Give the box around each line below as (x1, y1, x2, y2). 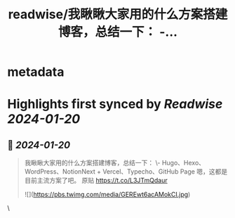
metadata (7, 64, 65, 80)
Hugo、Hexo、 (161, 159, 206, 167)
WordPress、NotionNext (24, 167, 96, 176)
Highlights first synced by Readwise (7, 96, 223, 113)
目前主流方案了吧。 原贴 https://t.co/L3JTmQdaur (24, 177, 168, 185)
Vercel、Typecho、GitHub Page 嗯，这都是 (102, 167, 228, 176)
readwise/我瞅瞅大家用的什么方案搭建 (8, 6, 228, 23)
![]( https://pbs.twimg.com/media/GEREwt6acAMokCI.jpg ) (24, 191, 191, 199)
